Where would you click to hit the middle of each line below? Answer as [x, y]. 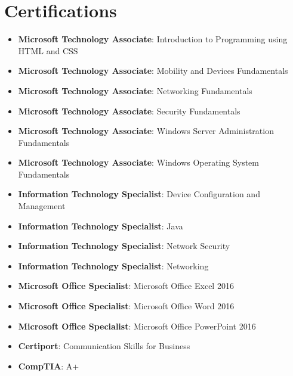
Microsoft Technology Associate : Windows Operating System [138, 162]
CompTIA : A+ [49, 366]
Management [42, 206]
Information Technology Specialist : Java [101, 226]
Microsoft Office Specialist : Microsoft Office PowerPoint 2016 [137, 326]
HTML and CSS [48, 50]
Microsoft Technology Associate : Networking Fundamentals [135, 90]
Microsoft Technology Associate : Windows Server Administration [146, 131]
